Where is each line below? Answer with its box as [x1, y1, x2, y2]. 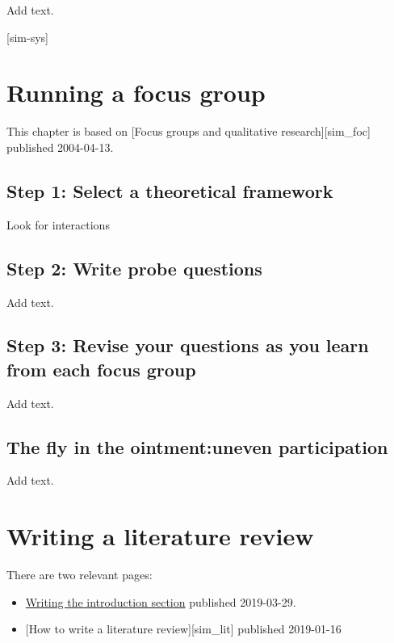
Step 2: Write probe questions [6, 255, 262, 280]
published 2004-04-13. [6, 138, 114, 155]
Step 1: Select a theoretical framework [6, 178, 333, 203]
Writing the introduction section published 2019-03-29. [25, 593, 296, 610]
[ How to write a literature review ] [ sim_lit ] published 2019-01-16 [25, 620, 342, 637]
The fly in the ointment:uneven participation [6, 434, 388, 459]
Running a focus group [6, 76, 266, 109]
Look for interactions [6, 216, 110, 233]
